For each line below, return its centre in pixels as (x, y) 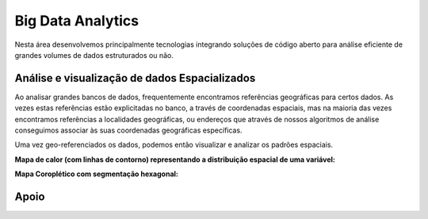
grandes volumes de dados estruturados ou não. (94, 55)
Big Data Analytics (76, 21)
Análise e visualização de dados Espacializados (135, 78)
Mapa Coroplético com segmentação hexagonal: (96, 174)
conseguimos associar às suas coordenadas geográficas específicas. (128, 130)
